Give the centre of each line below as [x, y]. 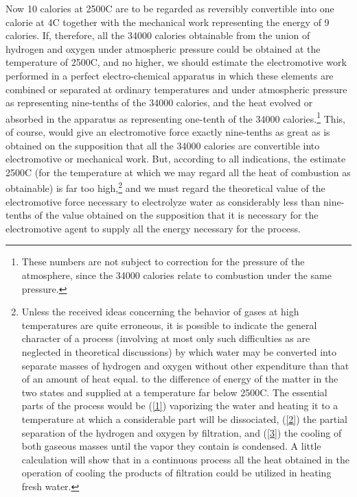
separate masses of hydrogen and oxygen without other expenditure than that [185, 365]
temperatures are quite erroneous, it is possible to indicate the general [169, 325]
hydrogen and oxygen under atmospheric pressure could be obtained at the [163, 48]
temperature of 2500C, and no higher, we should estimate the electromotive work [176, 62]
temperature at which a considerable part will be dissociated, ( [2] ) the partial [184, 419]
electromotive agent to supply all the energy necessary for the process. [153, 228]
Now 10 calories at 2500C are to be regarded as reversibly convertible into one [170, 8]
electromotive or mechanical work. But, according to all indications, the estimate [176, 159]
